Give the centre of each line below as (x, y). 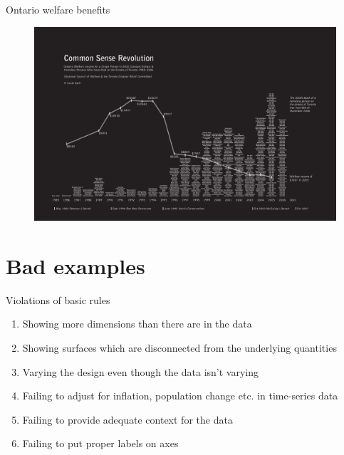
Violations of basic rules (58, 299)
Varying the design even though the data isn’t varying (141, 371)
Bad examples (75, 265)
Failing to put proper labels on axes (100, 443)
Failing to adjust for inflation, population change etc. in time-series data (180, 396)
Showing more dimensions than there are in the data (137, 324)
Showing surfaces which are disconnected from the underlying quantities (179, 347)
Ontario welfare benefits (58, 9)
